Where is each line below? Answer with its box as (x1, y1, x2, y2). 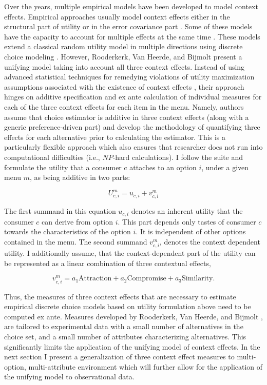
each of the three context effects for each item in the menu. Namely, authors (4, 101, 244, 112)
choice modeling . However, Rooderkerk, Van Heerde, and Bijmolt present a (4, 51, 242, 62)
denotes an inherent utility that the (131, 206, 243, 216)
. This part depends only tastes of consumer (118, 216, 256, 227)
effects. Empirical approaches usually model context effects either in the (4, 11, 230, 22)
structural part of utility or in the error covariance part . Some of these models (4, 21, 253, 32)
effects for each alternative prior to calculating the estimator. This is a (4, 131, 225, 142)
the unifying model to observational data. (4, 371, 135, 382)
